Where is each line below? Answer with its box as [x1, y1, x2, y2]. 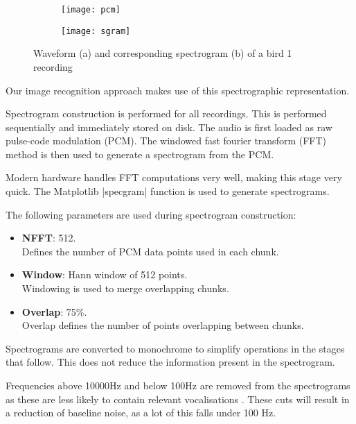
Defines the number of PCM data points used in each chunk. [21, 244, 279, 258]
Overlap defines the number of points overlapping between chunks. [21, 318, 304, 332]
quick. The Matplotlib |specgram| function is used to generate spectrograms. [6, 184, 330, 198]
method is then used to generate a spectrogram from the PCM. [6, 146, 274, 161]
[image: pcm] [61, 5, 121, 15]
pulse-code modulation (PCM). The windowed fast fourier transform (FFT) [6, 133, 327, 148]
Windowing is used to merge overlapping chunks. [21, 281, 229, 296]
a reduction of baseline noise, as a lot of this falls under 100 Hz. [6, 405, 276, 420]
